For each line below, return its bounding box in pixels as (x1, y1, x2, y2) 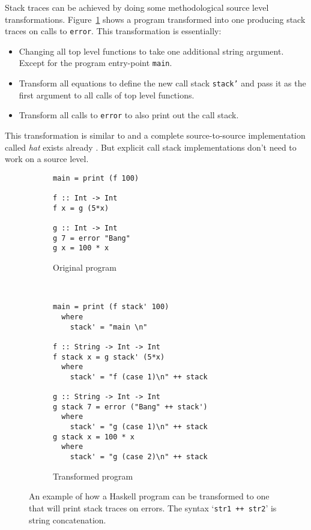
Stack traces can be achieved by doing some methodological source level (5, 1, 269, 13)
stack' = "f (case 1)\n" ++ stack (70, 372, 208, 381)
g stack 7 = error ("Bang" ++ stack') (53, 402, 208, 411)
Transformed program (53, 469, 133, 482)
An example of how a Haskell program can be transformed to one (29, 490, 270, 502)
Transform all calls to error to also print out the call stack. (19, 109, 239, 121)
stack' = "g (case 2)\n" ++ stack (70, 453, 208, 462)
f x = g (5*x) (53, 203, 109, 212)
